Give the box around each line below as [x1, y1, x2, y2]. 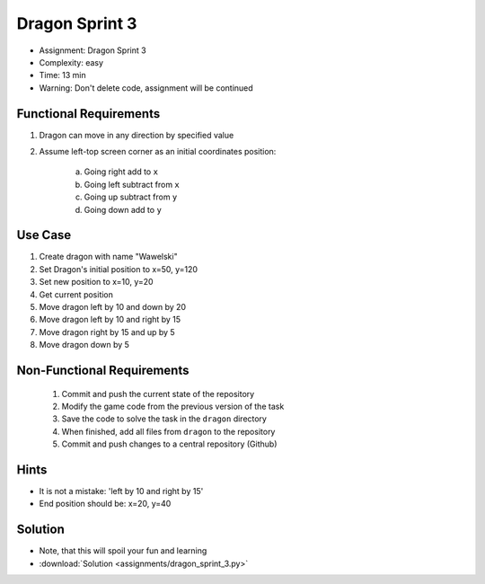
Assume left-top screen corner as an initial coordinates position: [39, 146, 277, 157]
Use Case [16, 227, 72, 243]
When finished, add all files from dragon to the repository [61, 426, 276, 437]
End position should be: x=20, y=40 [39, 499, 172, 509]
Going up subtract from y [84, 191, 178, 202]
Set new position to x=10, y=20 [39, 277, 154, 288]
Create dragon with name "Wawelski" [39, 252, 179, 262]
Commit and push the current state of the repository [61, 388, 255, 399]
